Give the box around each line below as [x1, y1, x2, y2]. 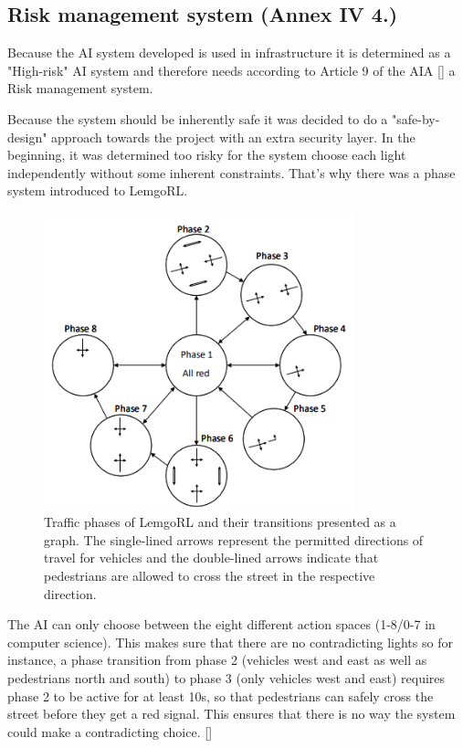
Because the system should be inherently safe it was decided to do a [7, 109, 388, 128]
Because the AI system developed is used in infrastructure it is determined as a [7, 43, 451, 62]
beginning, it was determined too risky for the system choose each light [7, 145, 406, 164]
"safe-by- [392, 109, 440, 128]
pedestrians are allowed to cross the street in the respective [44, 565, 375, 585]
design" [7, 127, 47, 146]
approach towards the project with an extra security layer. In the [51, 127, 416, 146]
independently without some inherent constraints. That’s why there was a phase [7, 163, 456, 182]
